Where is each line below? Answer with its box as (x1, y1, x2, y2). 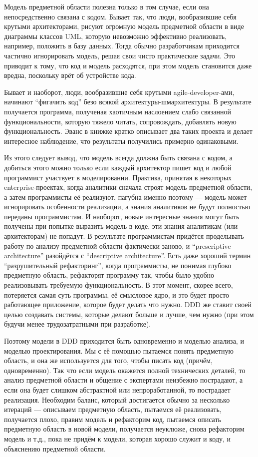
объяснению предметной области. (4, 443, 106, 454)
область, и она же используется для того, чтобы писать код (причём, (4, 355, 213, 366)
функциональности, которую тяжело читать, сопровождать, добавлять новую (4, 116, 237, 126)
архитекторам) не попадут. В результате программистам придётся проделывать (4, 231, 244, 241)
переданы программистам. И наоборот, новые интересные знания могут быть (4, 211, 240, 221)
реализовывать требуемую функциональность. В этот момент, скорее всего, (4, 280, 233, 290)
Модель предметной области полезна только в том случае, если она (4, 1, 209, 11)
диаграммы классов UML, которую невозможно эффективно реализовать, (4, 30, 227, 41)
